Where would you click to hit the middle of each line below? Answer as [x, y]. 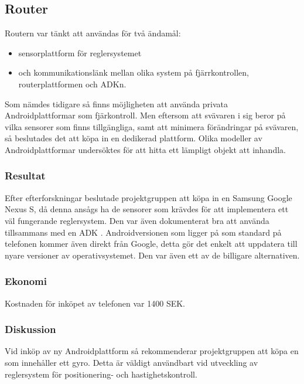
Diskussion [30, 329]
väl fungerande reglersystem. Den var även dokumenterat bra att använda [137, 220]
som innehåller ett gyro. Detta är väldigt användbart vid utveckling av [131, 362]
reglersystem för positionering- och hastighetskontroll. [101, 374]
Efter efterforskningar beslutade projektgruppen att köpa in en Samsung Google [148, 197]
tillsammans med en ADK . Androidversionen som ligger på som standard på [143, 232]
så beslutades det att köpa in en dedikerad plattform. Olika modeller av [134, 138]
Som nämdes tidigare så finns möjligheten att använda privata [117, 103]
